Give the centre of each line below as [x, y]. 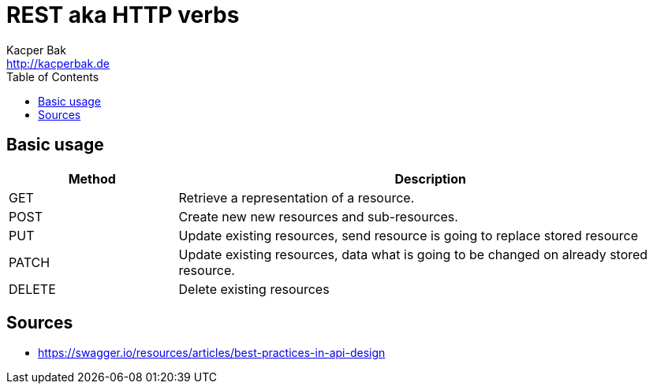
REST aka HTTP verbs [123, 15]
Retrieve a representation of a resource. [297, 197]
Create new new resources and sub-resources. [318, 216]
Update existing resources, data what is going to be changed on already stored [413, 254]
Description [430, 178]
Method [92, 178]
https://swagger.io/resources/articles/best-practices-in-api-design [212, 353]
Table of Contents [53, 76]
